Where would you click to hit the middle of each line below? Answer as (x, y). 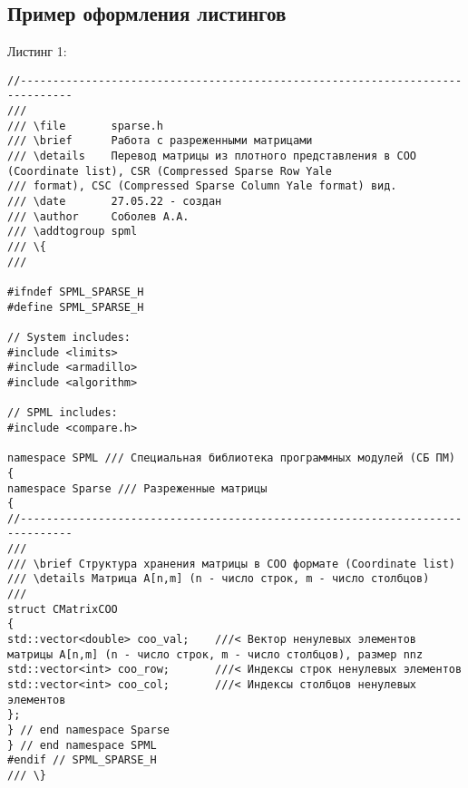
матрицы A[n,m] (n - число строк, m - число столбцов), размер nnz (215, 654)
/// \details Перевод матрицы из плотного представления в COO (212, 156)
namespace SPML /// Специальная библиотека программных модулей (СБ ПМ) (231, 458)
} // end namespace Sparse (88, 730)
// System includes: (69, 337)
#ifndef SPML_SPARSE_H (76, 292)
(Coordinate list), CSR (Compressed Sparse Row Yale (170, 171)
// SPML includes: (63, 413)
